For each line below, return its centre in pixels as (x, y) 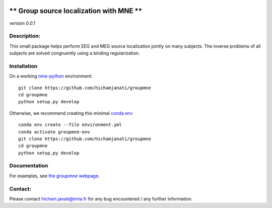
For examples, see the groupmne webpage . (54, 176)
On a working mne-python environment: (51, 76)
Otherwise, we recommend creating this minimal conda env (71, 113)
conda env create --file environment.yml (70, 125)
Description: (25, 36)
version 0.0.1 (22, 23)
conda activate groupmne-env (54, 132)
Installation (23, 66)
